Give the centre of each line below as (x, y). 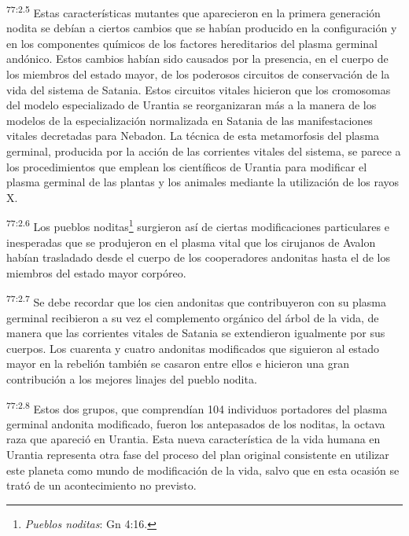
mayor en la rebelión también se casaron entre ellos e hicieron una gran (178, 363)
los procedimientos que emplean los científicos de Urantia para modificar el (187, 166)
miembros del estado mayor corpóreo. (96, 272)
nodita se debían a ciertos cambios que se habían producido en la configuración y (202, 28)
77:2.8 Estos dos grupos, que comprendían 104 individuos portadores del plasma (197, 407)
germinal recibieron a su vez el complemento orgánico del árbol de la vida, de (193, 317)
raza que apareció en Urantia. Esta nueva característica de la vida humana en (193, 439)
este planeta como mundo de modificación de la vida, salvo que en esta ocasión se (203, 470)
